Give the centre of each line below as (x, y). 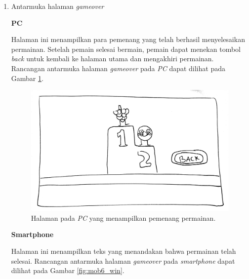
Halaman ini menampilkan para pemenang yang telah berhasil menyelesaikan (128, 39)
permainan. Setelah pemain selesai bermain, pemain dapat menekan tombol (126, 49)
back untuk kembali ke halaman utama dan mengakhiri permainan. (112, 59)
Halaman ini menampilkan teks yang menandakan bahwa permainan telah (124, 251)
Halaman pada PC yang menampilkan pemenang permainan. (123, 218)
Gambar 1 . (27, 78)
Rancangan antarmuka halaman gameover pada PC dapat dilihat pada (118, 68)
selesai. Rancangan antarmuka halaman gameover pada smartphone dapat (123, 260)
